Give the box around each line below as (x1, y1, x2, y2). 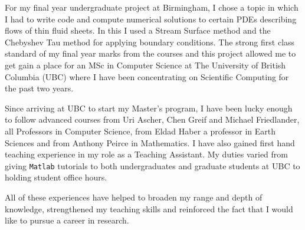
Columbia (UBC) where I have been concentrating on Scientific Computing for (5, 70, 289, 83)
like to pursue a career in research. (5, 214, 129, 226)
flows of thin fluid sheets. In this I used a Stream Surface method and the (5, 24, 271, 37)
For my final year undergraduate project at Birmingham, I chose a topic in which (5, 1, 299, 13)
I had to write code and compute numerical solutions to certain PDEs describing (5, 12, 297, 25)
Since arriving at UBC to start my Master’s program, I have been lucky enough (5, 101, 293, 114)
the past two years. (5, 82, 74, 94)
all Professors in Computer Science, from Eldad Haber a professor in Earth (5, 124, 276, 137)
